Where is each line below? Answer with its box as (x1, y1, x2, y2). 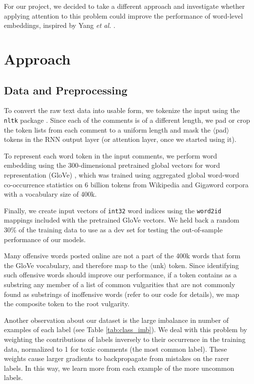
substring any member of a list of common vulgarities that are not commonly (4, 279, 235, 289)
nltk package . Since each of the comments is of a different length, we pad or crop (4, 114, 250, 125)
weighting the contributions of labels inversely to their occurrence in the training (4, 334, 246, 344)
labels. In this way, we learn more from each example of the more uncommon (4, 362, 234, 373)
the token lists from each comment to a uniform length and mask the (4, 124, 211, 135)
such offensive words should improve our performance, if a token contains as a (4, 270, 237, 280)
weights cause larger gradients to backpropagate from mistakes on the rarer (4, 353, 230, 363)
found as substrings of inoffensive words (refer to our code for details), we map (4, 289, 239, 299)
